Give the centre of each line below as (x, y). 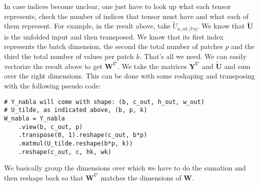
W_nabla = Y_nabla (34, 118)
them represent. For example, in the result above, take (87, 26)
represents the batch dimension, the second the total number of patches (113, 46)
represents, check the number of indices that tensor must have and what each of (126, 16)
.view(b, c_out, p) (50, 127)
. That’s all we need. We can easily (193, 56)
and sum (237, 66)
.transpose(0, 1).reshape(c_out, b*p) (83, 135)
